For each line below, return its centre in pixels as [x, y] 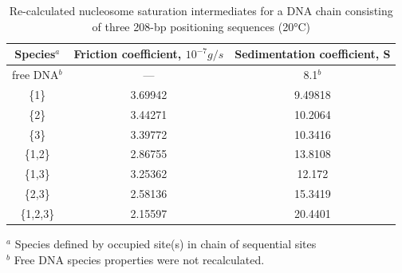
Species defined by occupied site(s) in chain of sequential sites [166, 244]
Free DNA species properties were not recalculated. [139, 259]
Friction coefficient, [128, 54]
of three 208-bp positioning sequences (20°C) [201, 26]
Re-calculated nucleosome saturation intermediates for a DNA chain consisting [201, 10]
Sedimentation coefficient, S [313, 54]
